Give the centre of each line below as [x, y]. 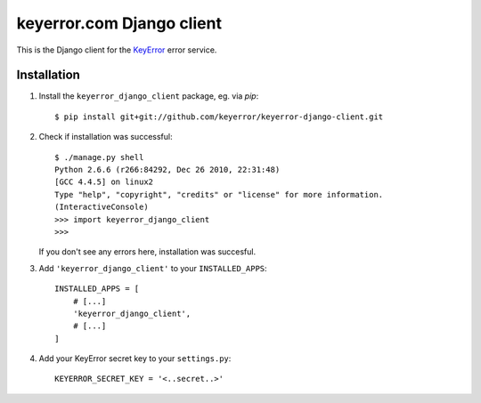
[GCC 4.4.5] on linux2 [104, 182]
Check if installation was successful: [106, 137]
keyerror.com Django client [119, 23]
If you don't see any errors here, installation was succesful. [147, 252]
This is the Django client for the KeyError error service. [117, 50]
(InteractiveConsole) [102, 207]
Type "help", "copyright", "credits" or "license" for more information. [219, 194]
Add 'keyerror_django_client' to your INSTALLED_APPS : [153, 268]
